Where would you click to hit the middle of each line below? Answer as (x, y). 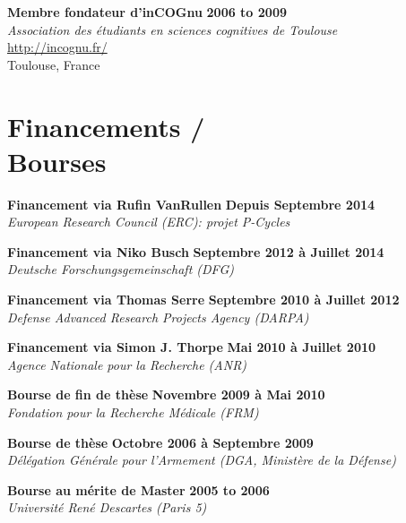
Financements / (106, 126)
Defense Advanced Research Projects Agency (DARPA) (158, 317)
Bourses (57, 161)
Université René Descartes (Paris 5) (107, 507)
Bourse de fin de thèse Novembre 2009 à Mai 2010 (166, 394)
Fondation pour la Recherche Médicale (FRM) (133, 412)
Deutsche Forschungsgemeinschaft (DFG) (121, 269)
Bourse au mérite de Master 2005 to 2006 (138, 489)
